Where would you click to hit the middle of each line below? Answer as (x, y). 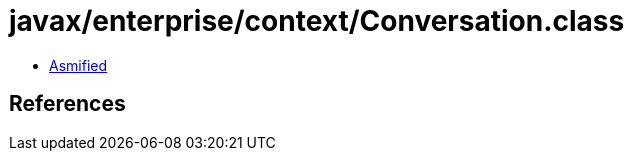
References (67, 104)
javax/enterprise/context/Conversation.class (317, 21)
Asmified (78, 65)
